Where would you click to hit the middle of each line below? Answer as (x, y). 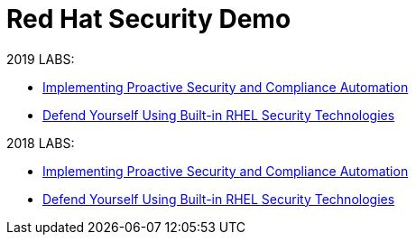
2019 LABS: (41, 59)
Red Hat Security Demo (149, 19)
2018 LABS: (41, 143)
